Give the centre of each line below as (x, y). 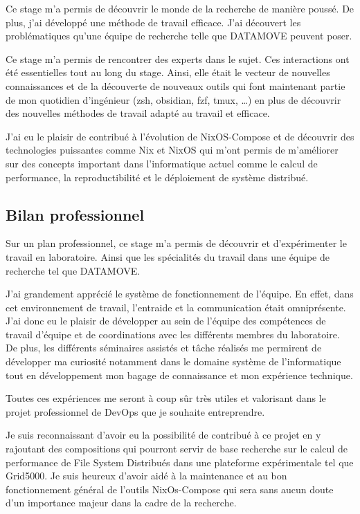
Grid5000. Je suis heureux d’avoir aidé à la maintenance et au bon (146, 476)
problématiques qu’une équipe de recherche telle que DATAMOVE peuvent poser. (179, 36)
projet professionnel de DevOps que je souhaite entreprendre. (135, 411)
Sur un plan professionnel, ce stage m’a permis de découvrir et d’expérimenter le (176, 243)
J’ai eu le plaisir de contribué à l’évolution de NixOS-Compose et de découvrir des (180, 136)
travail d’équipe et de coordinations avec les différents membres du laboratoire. (173, 334)
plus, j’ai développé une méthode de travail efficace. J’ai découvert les (153, 22)
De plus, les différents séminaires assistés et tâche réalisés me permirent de (164, 348)
